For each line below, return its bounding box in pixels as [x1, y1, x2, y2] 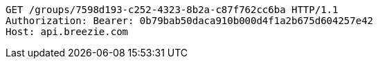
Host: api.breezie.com [6, 26, 129, 37]
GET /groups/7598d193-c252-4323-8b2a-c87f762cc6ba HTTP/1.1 [6, 4, 339, 15]
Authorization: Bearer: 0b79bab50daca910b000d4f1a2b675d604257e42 [6, 15, 374, 26]
